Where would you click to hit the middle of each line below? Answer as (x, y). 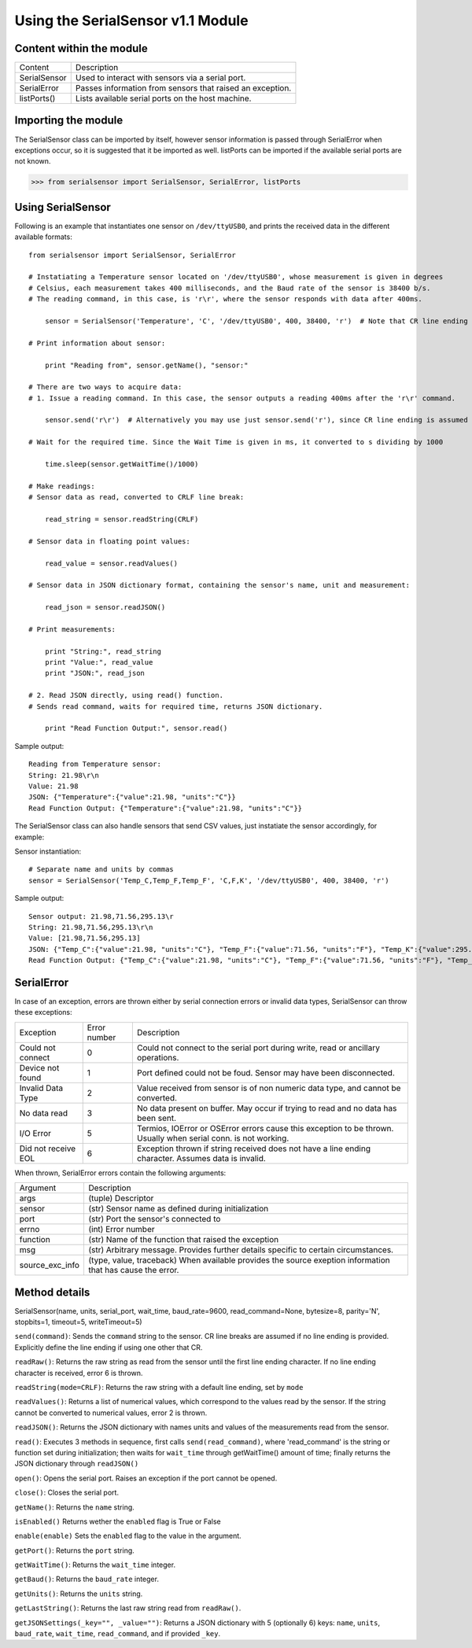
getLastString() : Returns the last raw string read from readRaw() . (128, 1608)
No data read (44, 1113)
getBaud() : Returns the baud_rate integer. (87, 1579)
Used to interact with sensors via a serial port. (160, 78)
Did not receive (48, 1148)
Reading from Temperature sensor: (95, 764)
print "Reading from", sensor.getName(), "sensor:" (146, 365)
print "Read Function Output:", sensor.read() (136, 728)
